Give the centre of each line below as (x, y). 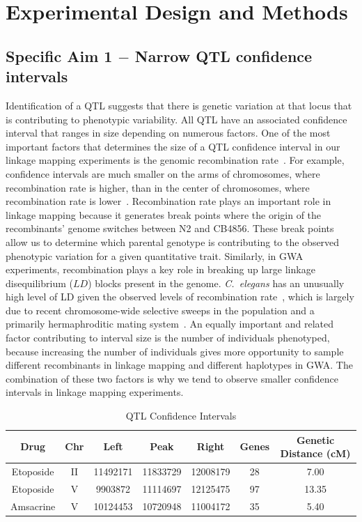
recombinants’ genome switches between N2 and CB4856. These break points (170, 228)
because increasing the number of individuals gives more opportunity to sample (175, 351)
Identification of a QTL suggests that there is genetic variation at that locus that (179, 105)
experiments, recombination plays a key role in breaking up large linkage (160, 269)
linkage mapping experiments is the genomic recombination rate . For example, (175, 160)
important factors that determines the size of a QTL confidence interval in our (173, 146)
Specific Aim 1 (59, 55)
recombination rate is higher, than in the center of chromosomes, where (158, 187)
